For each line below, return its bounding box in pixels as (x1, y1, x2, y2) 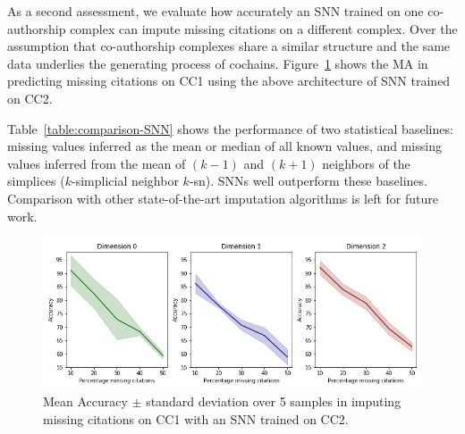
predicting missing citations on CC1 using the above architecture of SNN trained (7, 71, 451, 90)
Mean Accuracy (43, 392, 128, 411)
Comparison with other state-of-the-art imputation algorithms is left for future (7, 188, 439, 207)
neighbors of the (322, 154, 410, 172)
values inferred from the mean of (7, 154, 186, 172)
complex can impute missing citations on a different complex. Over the (70, 19, 458, 38)
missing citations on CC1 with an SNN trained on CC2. (43, 409, 349, 428)
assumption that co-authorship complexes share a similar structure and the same (7, 37, 451, 55)
